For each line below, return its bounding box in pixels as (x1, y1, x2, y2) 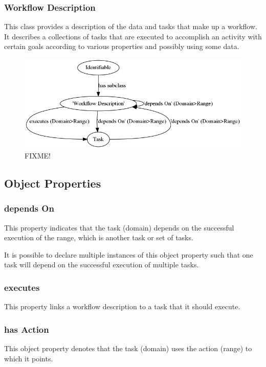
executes (4, 281, 40, 293)
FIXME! (25, 150, 51, 161)
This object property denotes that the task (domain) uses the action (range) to (4, 343, 252, 354)
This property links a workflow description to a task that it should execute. (4, 301, 240, 312)
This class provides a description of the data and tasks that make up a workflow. (4, 21, 257, 32)
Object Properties (4, 175, 101, 191)
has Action (4, 323, 49, 335)
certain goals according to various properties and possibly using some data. (4, 41, 239, 52)
